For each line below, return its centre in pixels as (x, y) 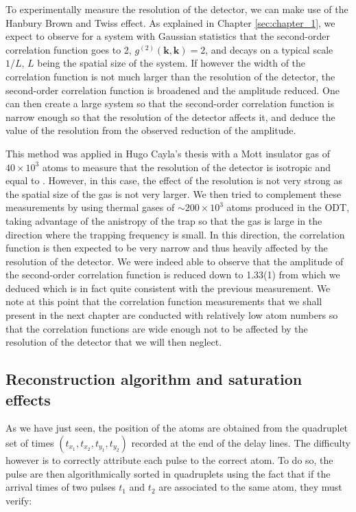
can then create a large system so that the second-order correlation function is (170, 103)
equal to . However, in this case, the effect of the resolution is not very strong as (174, 180)
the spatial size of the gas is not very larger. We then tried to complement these (174, 193)
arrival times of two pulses (61, 487)
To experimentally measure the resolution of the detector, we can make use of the (177, 9)
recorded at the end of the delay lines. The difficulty (241, 443)
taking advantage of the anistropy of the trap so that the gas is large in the (164, 220)
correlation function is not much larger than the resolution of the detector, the (170, 76)
